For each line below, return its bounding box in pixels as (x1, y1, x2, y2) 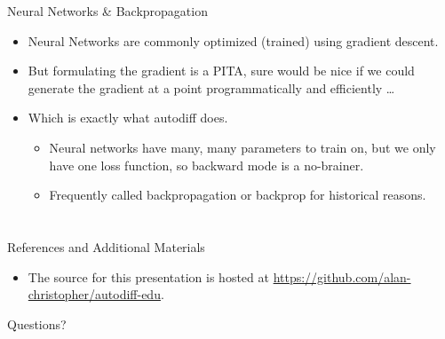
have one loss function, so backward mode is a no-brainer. (49, 155, 364, 174)
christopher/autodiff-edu (28, 285, 161, 304)
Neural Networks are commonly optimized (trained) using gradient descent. (28, 31, 439, 50)
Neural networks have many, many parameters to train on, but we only (49, 138, 436, 156)
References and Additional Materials (7, 237, 205, 256)
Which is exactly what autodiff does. (28, 108, 228, 127)
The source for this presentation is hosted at (28, 267, 269, 286)
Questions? (7, 314, 67, 333)
